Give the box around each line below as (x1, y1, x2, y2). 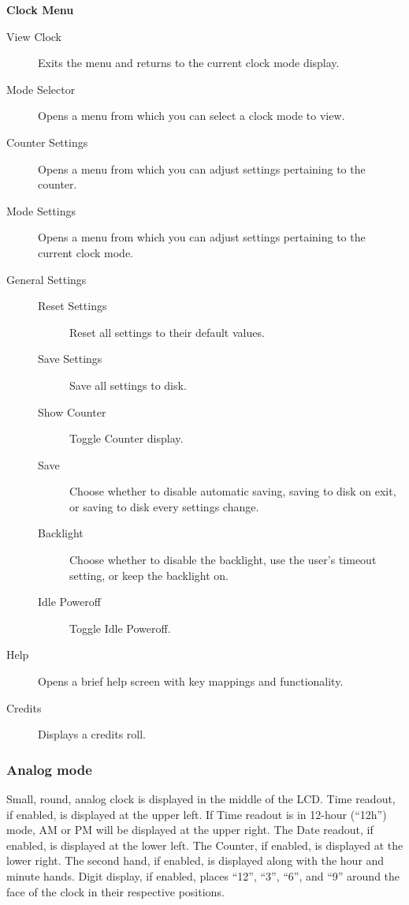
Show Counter (38, 403, 106, 420)
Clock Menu (6, 2, 74, 17)
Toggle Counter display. (69, 430, 184, 447)
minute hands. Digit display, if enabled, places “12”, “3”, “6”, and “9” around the (6, 868, 400, 884)
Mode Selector (6, 80, 76, 97)
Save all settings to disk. (69, 376, 187, 393)
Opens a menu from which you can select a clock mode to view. (38, 107, 345, 124)
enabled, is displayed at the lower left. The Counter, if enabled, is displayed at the (6, 836, 403, 853)
